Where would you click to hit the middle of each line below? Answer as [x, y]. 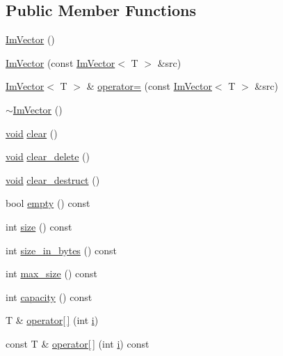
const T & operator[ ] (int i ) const [78, 343]
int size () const [39, 226]
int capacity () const [49, 296]
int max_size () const [51, 273]
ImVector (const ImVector [60, 62]
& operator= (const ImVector [149, 86]
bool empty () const [48, 203]
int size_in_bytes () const [62, 250]
